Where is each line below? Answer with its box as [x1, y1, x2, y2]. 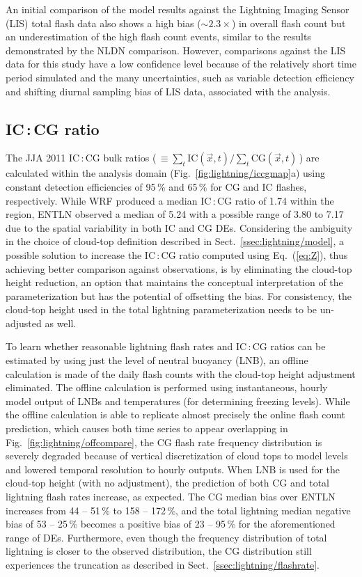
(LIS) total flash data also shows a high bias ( [6, 15, 201, 30]
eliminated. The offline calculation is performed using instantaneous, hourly [6, 380, 328, 395]
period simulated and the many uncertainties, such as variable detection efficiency [6, 70, 354, 84]
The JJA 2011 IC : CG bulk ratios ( [6, 150, 157, 165]
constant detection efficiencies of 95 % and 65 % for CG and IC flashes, [6, 179, 307, 193]
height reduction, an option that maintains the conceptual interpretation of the [6, 275, 343, 290]
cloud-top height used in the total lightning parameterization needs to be [6, 302, 317, 317]
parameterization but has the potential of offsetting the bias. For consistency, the [6, 288, 352, 303]
